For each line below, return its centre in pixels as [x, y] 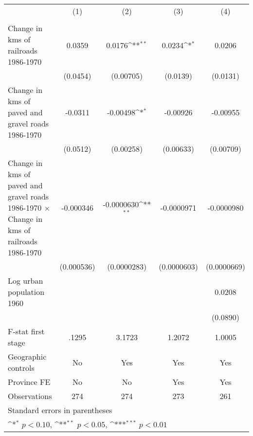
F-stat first [26, 331]
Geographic [27, 356]
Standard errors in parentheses [60, 410]
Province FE [29, 382]
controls [21, 368]
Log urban [26, 281]
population [26, 292]
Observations [30, 396]
